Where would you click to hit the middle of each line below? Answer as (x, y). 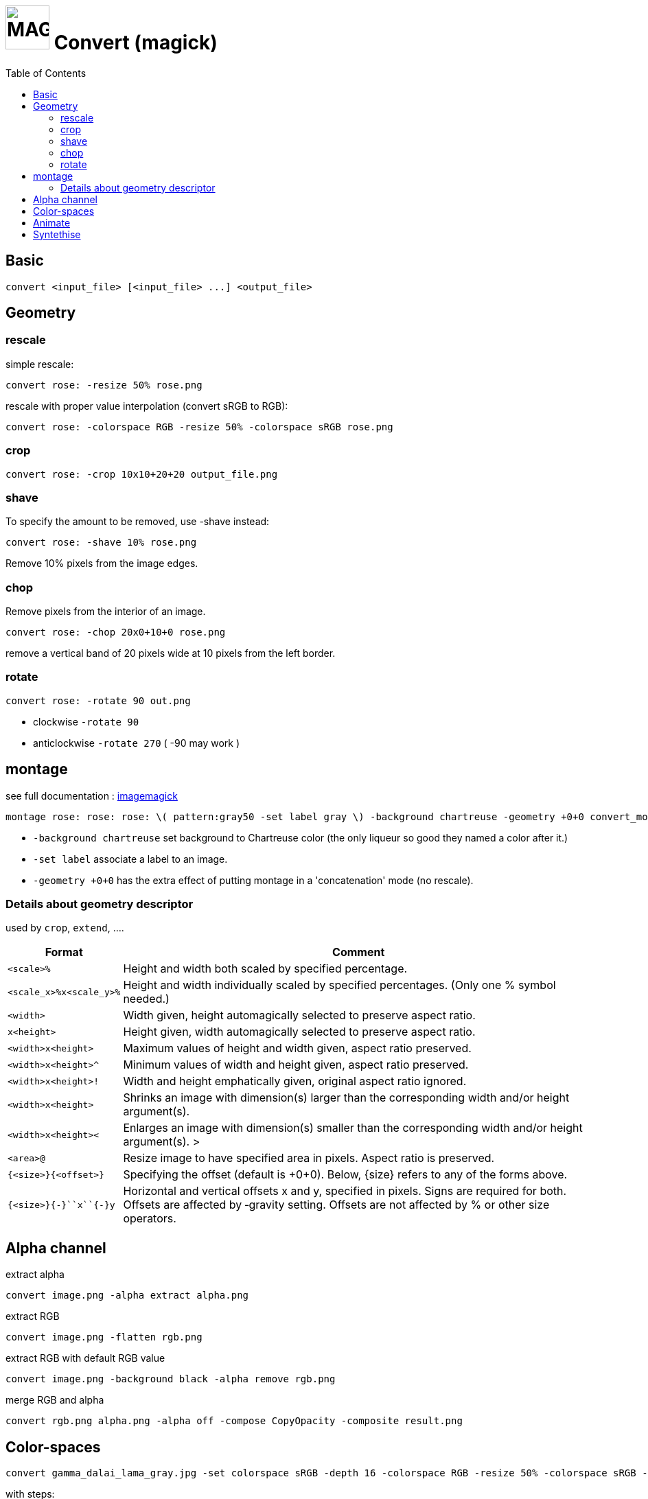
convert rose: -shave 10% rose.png (101, 543)
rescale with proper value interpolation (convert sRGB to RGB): (147, 406)
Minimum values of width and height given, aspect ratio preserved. (296, 1065)
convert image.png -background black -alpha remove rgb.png (171, 1379)
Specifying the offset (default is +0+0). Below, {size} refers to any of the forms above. (345, 1175)
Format (64, 952)
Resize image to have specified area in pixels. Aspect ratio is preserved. (309, 1158)
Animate (52, 222)
